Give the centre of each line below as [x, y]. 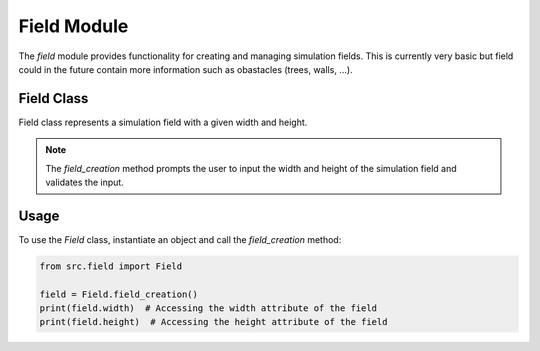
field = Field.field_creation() [119, 294]
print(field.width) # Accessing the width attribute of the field [208, 308]
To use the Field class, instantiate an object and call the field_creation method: [180, 239]
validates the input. [84, 182]
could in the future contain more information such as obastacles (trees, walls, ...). [186, 69]
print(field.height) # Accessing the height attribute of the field [213, 322]
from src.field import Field [111, 266]
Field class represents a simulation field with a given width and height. [163, 122]
